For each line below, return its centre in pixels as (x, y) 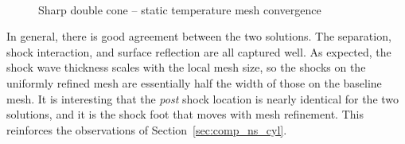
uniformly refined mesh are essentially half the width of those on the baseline (194, 82)
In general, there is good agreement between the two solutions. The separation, (199, 36)
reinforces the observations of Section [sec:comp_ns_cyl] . (147, 129)
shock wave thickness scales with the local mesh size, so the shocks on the (186, 67)
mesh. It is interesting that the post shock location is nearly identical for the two (203, 98)
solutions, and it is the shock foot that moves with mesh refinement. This (185, 114)
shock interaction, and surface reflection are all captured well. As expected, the (199, 51)
